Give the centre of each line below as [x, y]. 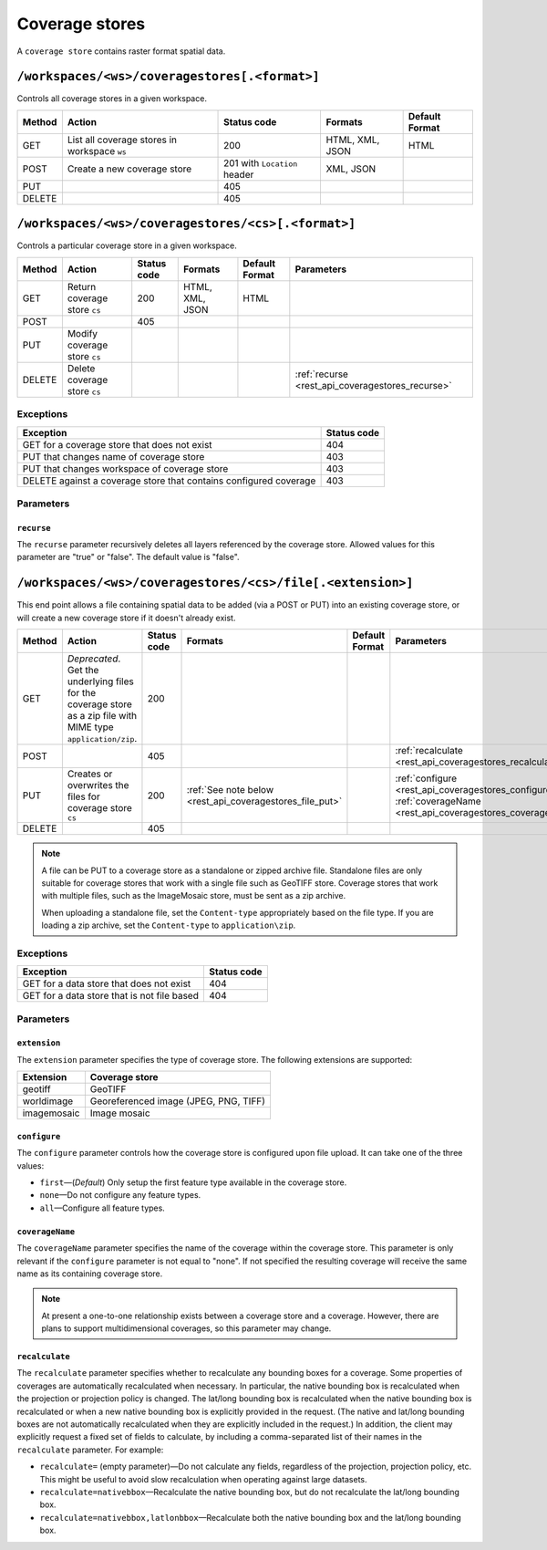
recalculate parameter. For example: [90, 1450]
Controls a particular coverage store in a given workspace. [127, 245]
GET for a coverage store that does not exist [118, 444]
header [239, 174]
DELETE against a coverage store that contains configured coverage [169, 481]
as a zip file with [102, 716]
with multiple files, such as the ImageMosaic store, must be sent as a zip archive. [194, 896]
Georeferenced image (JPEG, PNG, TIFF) [178, 1101]
